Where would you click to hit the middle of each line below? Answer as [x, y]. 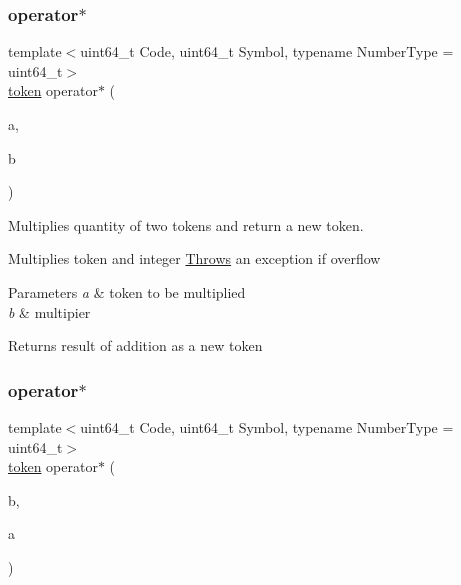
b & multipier [49, 311]
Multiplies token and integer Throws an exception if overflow [194, 258]
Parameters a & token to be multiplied [127, 291]
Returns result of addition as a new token [135, 345]
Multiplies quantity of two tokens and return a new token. [186, 224]
